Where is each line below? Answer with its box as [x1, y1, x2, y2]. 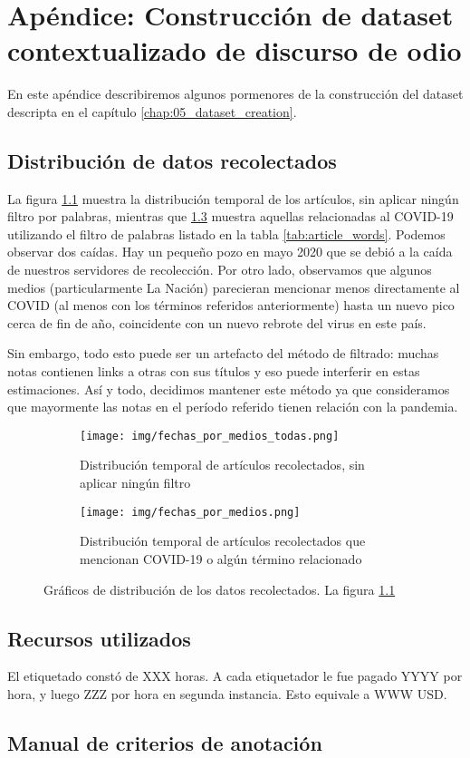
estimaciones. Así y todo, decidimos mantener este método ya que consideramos [7, 379, 450, 398]
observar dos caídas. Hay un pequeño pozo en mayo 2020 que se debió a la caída [7, 242, 453, 261]
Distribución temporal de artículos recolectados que [80, 531, 366, 550]
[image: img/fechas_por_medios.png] [80, 505, 301, 519]
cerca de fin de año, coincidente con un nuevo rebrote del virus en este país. [7, 313, 427, 332]
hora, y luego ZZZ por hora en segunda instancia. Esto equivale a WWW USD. [7, 684, 447, 703]
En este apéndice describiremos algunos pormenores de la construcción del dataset [7, 84, 464, 103]
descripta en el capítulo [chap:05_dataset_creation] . [7, 102, 297, 121]
